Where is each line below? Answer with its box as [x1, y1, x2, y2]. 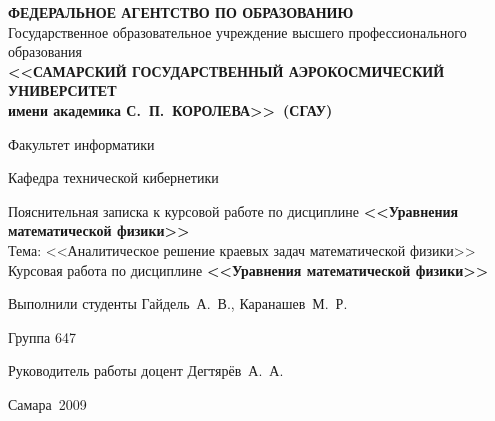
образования [8, 41, 82, 62]
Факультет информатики [8, 133, 155, 154]
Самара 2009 [8, 393, 87, 414]
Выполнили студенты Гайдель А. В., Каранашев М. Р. [8, 293, 348, 314]
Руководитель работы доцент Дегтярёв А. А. [8, 360, 284, 381]
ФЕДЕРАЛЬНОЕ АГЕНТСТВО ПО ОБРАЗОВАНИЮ [8, 2, 354, 22]
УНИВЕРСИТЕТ [8, 80, 117, 101]
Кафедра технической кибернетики [8, 167, 219, 188]
